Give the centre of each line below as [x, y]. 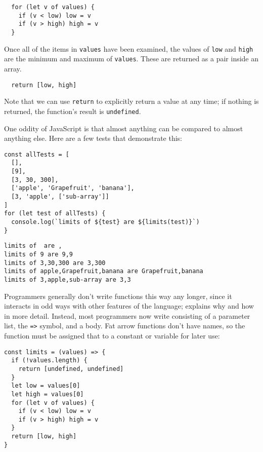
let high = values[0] [48, 394]
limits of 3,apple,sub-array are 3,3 [68, 279]
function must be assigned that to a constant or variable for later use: [112, 335]
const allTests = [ [37, 154]
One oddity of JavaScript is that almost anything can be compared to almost [124, 128]
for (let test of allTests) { [55, 214]
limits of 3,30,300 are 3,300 [55, 263]
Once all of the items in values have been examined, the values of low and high [129, 48]
